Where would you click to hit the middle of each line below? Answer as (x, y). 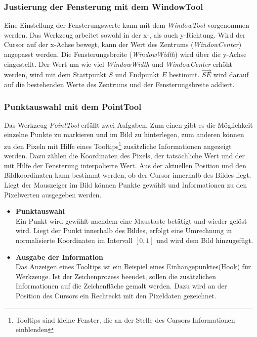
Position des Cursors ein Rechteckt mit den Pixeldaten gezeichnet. (116, 295)
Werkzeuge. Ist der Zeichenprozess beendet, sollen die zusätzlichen (116, 276)
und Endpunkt (137, 74)
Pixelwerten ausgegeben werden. (53, 194)
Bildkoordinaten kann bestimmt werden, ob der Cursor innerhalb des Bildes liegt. (128, 175)
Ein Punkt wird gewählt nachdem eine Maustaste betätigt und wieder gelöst (131, 220)
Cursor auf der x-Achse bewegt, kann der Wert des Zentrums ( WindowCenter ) (123, 44)
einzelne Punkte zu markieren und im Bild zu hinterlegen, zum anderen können (124, 134)
